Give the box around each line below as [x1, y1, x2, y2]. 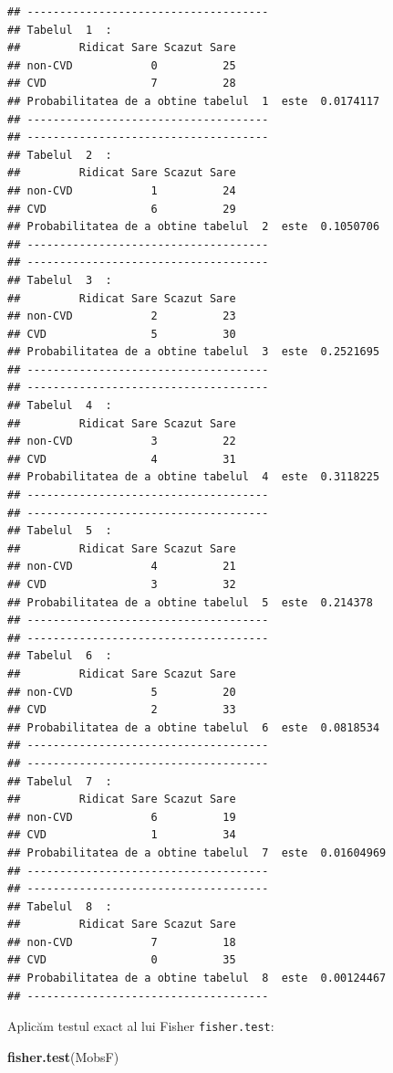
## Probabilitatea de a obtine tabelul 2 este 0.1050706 [7, 220, 380, 234]
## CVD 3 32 [7, 578, 236, 591]
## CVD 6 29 [7, 202, 236, 216]
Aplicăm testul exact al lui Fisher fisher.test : [7, 1016, 274, 1036]
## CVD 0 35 [7, 953, 236, 967]
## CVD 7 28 [7, 77, 236, 90]
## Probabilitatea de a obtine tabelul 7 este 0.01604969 [7, 846, 387, 859]
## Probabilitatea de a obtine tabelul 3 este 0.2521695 [7, 345, 380, 359]
